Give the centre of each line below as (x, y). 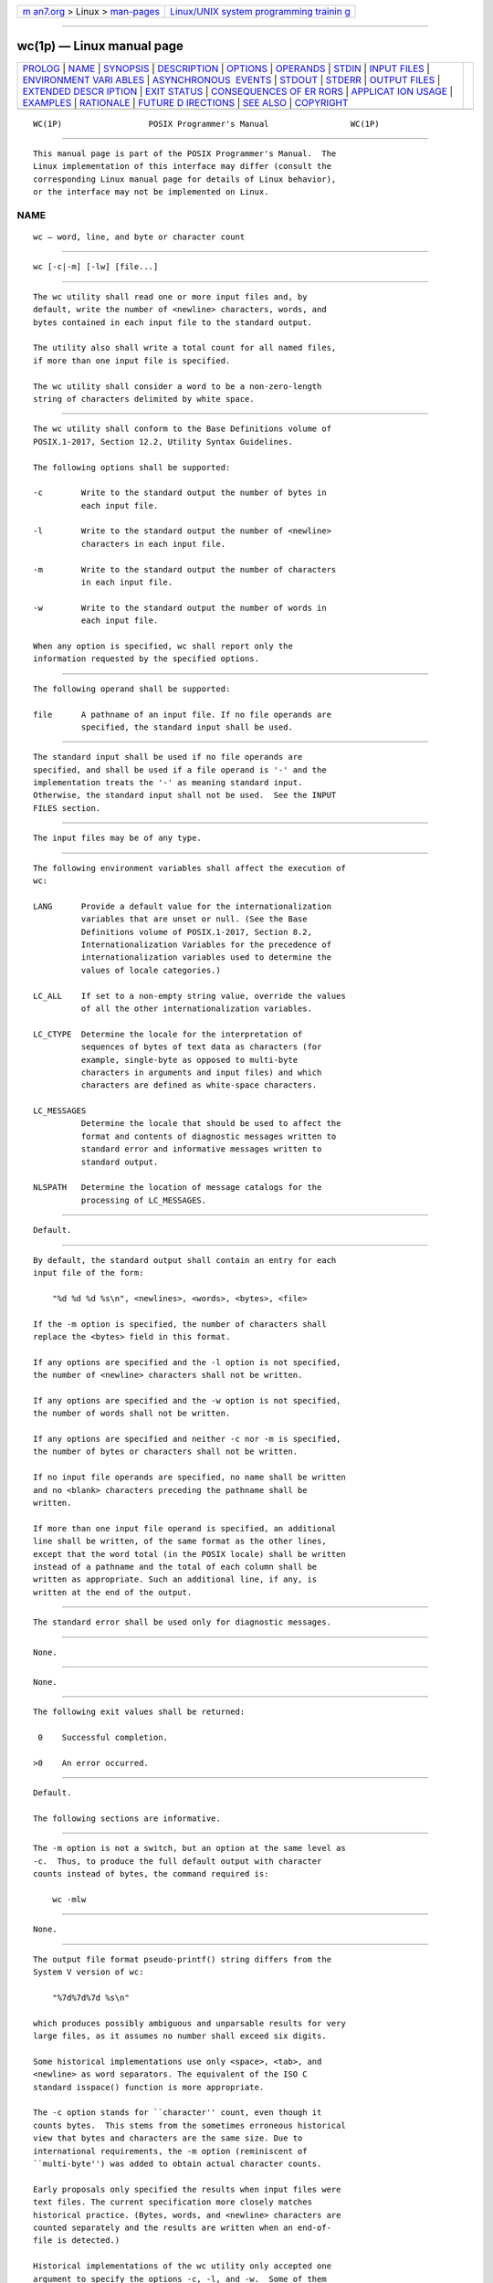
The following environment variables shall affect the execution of (189, 868)
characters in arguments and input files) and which (201, 1072)
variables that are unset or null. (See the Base (194, 919)
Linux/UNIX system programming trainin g (260, 11)
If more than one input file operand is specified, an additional (185, 1528)
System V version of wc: (89, 1972)
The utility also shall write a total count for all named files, (185, 348)
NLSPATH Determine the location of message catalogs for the (178, 1188)
